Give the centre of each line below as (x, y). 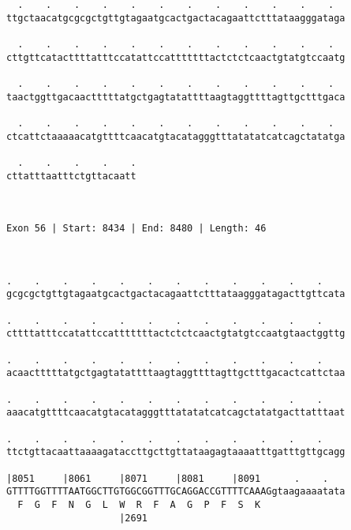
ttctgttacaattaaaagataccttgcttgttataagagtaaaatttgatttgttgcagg (176, 452)
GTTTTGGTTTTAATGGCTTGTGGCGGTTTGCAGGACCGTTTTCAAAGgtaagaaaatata (176, 492)
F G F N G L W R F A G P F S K (139, 504)
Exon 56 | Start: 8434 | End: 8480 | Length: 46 (136, 229)
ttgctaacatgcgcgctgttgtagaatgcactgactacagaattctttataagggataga (176, 18)
